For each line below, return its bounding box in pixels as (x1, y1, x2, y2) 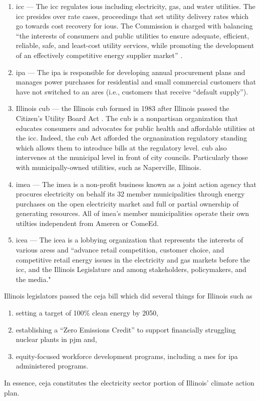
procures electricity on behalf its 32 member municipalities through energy (16, 188, 245, 199)
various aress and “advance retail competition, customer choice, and (16, 244, 224, 255)
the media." (16, 273, 51, 284)
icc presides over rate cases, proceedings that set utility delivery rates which (16, 10, 249, 21)
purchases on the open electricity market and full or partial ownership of (16, 198, 239, 208)
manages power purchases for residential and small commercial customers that (16, 76, 256, 87)
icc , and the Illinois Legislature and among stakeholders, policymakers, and (16, 264, 246, 274)
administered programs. (16, 360, 88, 371)
